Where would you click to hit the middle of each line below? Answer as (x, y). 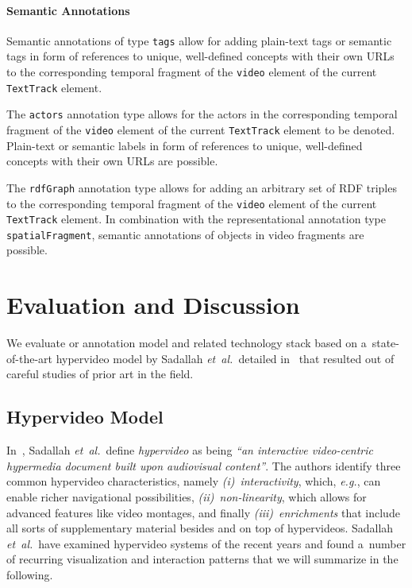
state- (385, 343)
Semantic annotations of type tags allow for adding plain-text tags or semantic (199, 40)
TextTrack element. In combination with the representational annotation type (196, 219)
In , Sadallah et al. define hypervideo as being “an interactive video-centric (190, 450)
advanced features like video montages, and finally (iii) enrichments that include (203, 512)
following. (30, 574)
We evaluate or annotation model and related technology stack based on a (187, 343)
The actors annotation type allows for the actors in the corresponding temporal (202, 114)
